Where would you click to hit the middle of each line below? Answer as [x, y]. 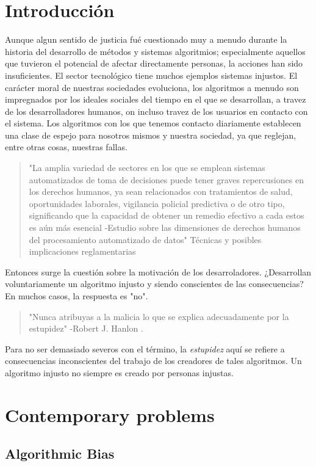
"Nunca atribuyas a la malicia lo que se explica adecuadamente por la [159, 316]
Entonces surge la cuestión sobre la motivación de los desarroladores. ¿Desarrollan [158, 271]
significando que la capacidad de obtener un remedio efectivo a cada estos [167, 215]
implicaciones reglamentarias [82, 251]
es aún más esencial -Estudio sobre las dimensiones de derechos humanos [165, 228]
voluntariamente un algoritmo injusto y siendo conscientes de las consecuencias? [154, 284]
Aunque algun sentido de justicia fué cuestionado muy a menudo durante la [146, 39]
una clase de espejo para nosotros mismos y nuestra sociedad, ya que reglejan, [151, 135]
